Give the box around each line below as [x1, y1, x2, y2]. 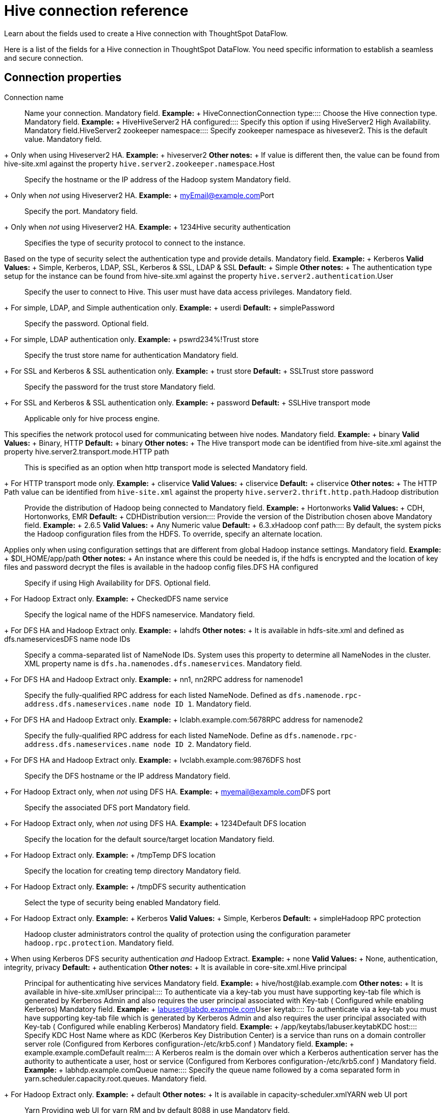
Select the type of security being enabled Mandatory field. [24, 898, 221, 907]
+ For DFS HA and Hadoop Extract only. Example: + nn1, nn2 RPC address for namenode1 [4, 674, 303, 684]
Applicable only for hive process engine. [24, 414, 160, 423]
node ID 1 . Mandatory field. [153, 699, 251, 708]
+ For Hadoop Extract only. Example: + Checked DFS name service [4, 594, 228, 603]
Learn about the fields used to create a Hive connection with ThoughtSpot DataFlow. [4, 29, 288, 38]
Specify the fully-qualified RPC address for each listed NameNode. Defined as [24, 690, 287, 699]
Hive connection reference [4, 2, 189, 19]
